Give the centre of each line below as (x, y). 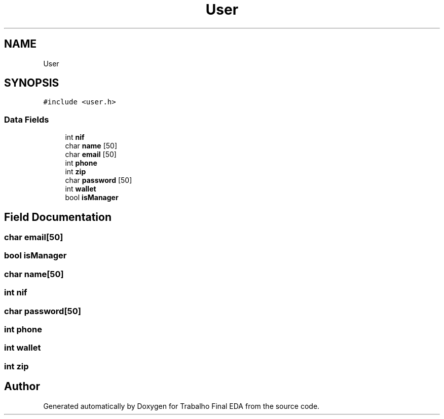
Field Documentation (58, 217)
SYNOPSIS (32, 83)
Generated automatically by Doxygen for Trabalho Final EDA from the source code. (181, 406)
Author (22, 387)
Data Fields (27, 119)
